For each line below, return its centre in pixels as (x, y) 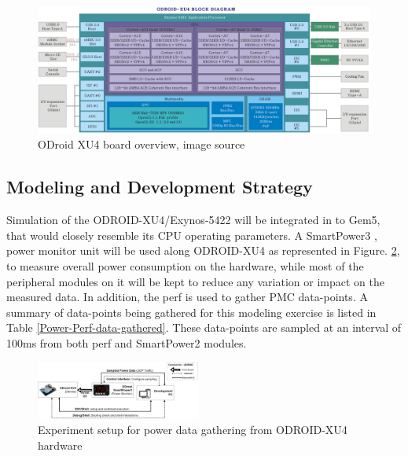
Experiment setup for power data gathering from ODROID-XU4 (193, 430)
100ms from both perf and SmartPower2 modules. (127, 342)
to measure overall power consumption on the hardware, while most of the (185, 265)
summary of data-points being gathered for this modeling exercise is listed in (191, 312)
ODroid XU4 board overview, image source (142, 144)
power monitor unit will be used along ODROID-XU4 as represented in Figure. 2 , (203, 250)
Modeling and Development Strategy (160, 187)
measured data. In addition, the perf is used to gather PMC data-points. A (187, 297)
